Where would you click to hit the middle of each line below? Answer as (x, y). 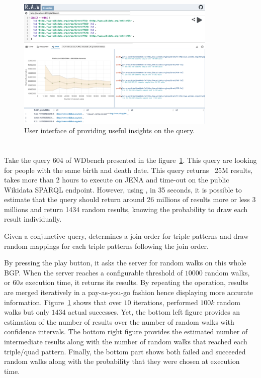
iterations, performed (166, 302)
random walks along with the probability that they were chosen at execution (122, 361)
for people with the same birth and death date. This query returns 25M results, (128, 170)
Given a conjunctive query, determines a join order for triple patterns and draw (126, 236)
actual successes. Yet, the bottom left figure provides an (154, 312)
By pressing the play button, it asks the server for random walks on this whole (125, 263)
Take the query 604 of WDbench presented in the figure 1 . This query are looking (130, 160)
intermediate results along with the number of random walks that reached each (126, 342)
